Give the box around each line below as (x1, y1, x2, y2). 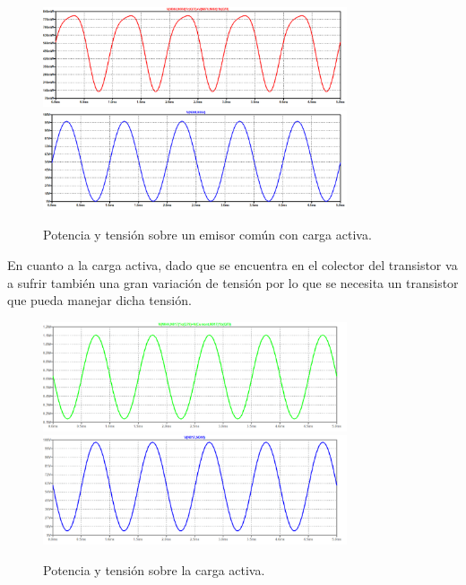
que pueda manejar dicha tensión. (7, 291, 192, 310)
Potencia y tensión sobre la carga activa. (43, 560, 265, 579)
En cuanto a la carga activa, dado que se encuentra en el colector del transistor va (7, 256, 458, 275)
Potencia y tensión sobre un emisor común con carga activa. (43, 225, 372, 244)
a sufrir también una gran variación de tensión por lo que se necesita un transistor (7, 273, 459, 292)
